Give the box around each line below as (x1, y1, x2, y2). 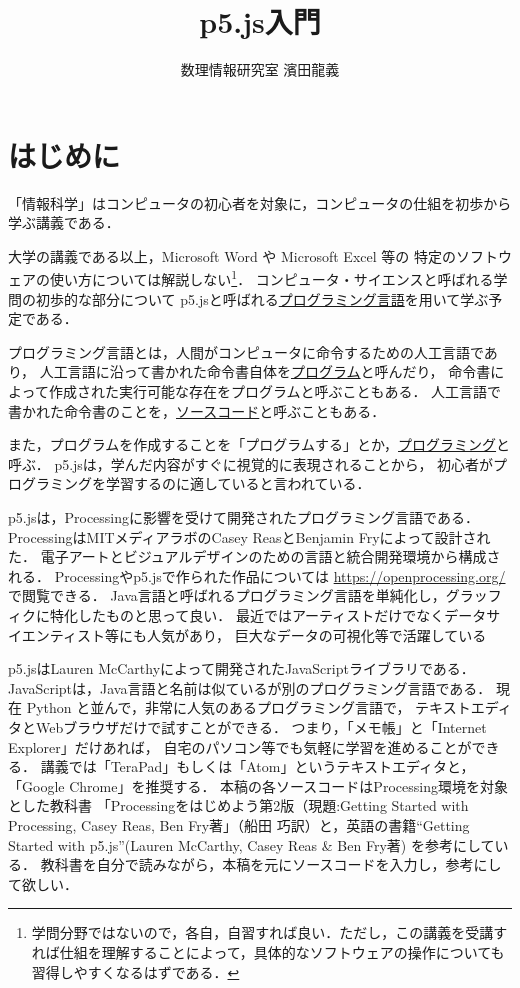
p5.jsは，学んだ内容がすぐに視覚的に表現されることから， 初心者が (54, 453, 494, 474)
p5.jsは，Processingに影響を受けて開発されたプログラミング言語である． (8, 507, 479, 528)
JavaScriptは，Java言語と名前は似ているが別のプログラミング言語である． (8, 677, 492, 698)
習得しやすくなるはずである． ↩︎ (31, 961, 240, 982)
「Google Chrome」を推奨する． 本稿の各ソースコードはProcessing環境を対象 (8, 775, 508, 796)
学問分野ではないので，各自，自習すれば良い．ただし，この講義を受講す (31, 922, 508, 943)
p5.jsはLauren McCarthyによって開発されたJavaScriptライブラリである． (8, 658, 475, 679)
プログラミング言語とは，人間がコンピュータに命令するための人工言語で (8, 341, 484, 362)
